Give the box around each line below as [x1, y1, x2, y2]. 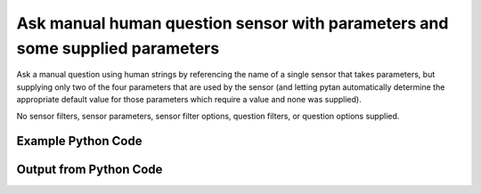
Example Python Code [16, 133, 143, 149]
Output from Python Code [16, 162, 163, 177]
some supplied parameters [16, 38, 220, 58]
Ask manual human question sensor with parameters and [16, 13, 449, 33]
